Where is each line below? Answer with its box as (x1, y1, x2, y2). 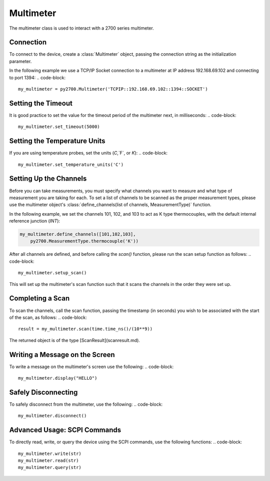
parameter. (9, 58, 32, 64)
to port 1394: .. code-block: (9, 74, 66, 80)
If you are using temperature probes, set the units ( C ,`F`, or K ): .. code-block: (9, 150, 167, 156)
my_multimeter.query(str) (18, 464, 82, 470)
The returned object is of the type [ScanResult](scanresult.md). (9, 337, 140, 343)
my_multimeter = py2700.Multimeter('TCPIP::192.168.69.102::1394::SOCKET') (18, 86, 208, 92)
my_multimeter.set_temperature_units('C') (18, 162, 124, 168)
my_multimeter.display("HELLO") (18, 375, 97, 381)
